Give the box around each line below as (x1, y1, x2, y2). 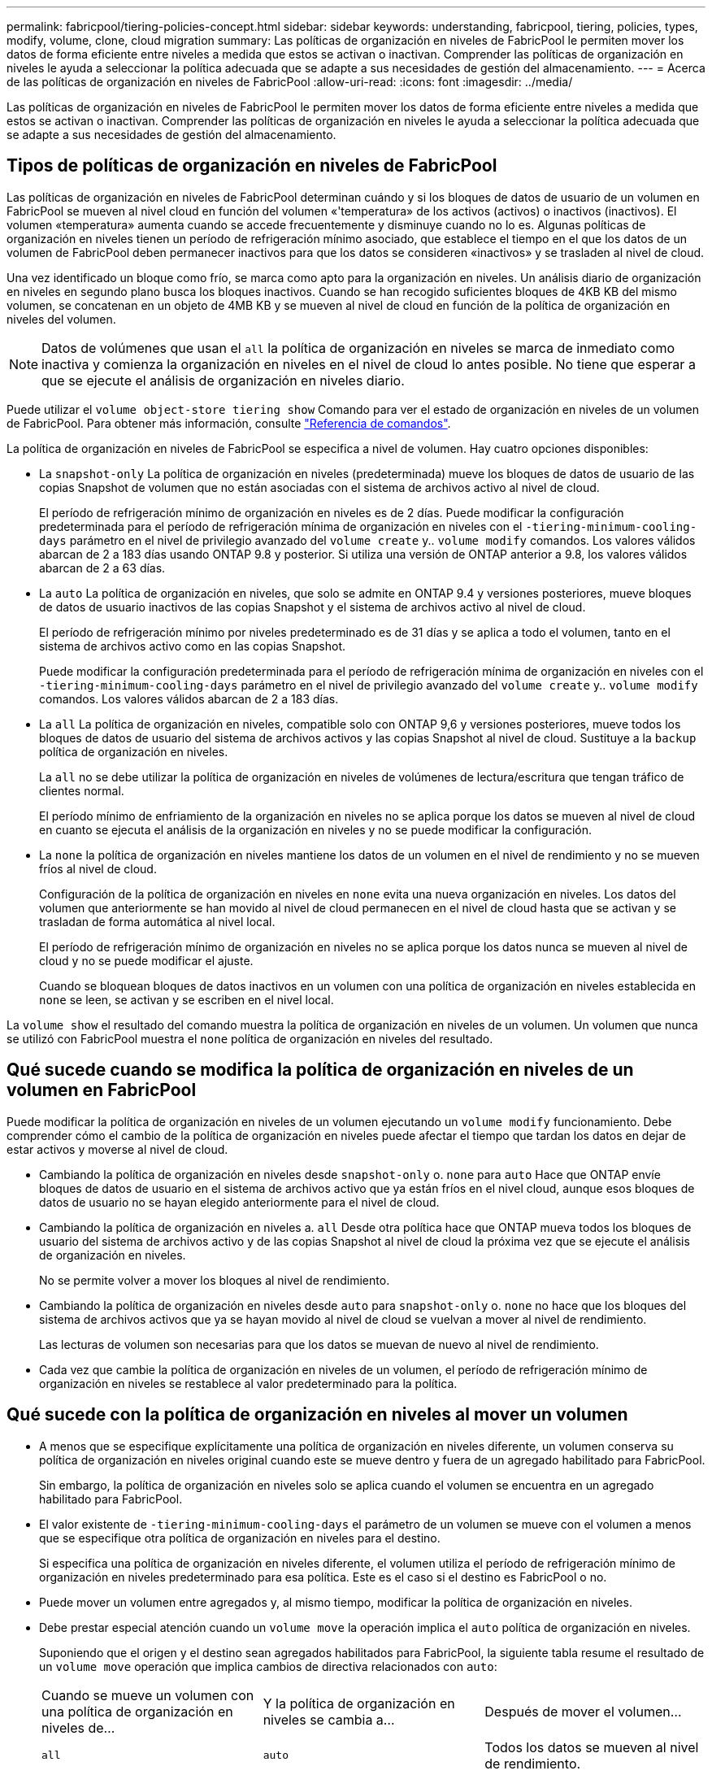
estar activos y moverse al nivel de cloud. (7, 1142, 228, 1156)
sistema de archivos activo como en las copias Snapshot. (39, 638, 345, 653)
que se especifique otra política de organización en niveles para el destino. (39, 1530, 441, 1545)
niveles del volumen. (7, 311, 116, 326)
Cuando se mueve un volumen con (41, 1686, 254, 1703)
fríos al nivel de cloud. (39, 861, 157, 876)
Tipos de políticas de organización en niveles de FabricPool (7, 155, 497, 176)
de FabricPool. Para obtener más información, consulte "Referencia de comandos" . (7, 415, 451, 430)
